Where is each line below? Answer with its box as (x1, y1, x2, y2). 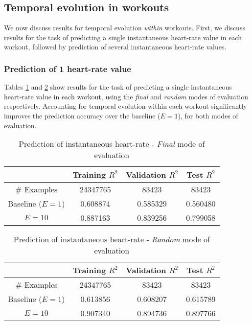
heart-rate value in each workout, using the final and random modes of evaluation (4, 91, 248, 101)
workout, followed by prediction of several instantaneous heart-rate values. (4, 42, 227, 52)
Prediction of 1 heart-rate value (4, 62, 131, 74)
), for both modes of (178, 110, 238, 120)
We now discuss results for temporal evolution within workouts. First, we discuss (4, 23, 245, 33)
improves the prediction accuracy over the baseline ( (4, 110, 160, 120)
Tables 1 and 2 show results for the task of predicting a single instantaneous (4, 82, 232, 92)
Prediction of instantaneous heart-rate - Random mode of (13, 233, 210, 245)
